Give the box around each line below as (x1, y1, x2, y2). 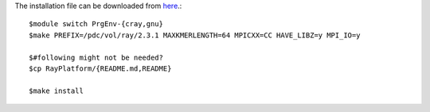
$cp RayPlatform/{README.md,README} (29, 64, 172, 73)
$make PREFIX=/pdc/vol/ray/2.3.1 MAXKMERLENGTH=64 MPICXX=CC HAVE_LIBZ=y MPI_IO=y (29, 30, 361, 40)
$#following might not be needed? (29, 52, 163, 62)
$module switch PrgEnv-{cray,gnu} (29, 20, 163, 29)
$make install (29, 86, 84, 95)
